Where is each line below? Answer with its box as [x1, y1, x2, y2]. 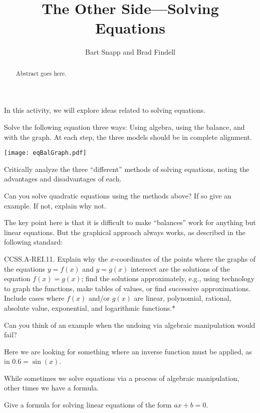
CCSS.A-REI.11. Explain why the [4, 253, 108, 264]
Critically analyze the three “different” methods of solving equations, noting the [4, 163, 249, 174]
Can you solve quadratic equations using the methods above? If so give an [4, 190, 231, 200]
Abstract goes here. [16, 69, 67, 77]
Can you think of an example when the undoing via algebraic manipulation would [4, 319, 255, 330]
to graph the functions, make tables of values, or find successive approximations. [4, 283, 250, 293]
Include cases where [4, 293, 65, 303]
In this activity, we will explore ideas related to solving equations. [4, 105, 206, 115]
